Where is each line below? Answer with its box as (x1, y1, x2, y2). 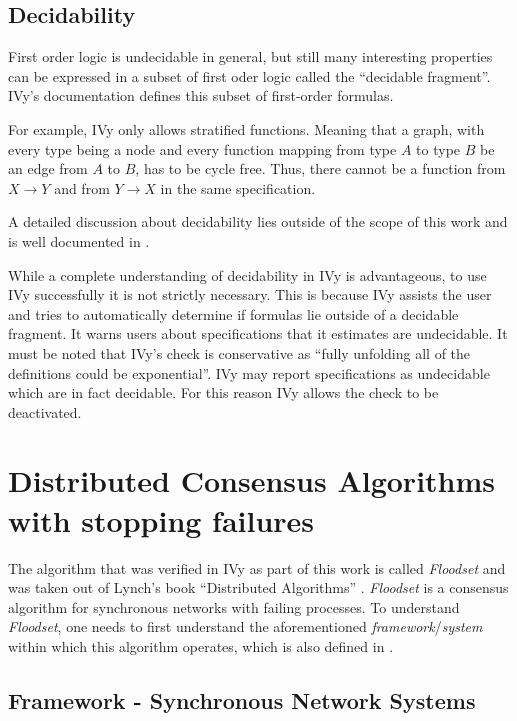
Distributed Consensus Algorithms (8, 460, 496, 501)
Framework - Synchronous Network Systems (8, 684, 476, 715)
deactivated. (8, 401, 82, 422)
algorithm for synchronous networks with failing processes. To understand (8, 596, 460, 617)
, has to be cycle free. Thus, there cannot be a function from (135, 158, 506, 179)
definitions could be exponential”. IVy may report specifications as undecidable (8, 362, 490, 383)
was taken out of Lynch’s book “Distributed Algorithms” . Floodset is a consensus (8, 577, 509, 598)
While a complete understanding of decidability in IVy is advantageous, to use (8, 264, 487, 285)
